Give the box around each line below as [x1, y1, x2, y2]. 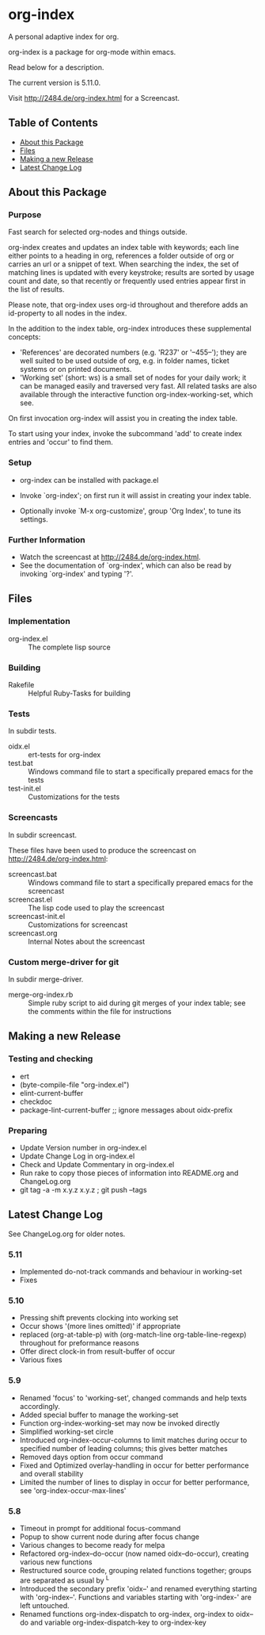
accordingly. [19, 1401, 61, 1411]
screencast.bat [8, 869, 58, 879]
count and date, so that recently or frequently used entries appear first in [8, 276, 247, 286]
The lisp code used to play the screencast [28, 902, 165, 913]
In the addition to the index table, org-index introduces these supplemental [8, 324, 252, 334]
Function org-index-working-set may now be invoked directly [19, 1418, 220, 1428]
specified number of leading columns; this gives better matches [19, 1443, 228, 1453]
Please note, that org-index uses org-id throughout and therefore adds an [8, 300, 248, 310]
